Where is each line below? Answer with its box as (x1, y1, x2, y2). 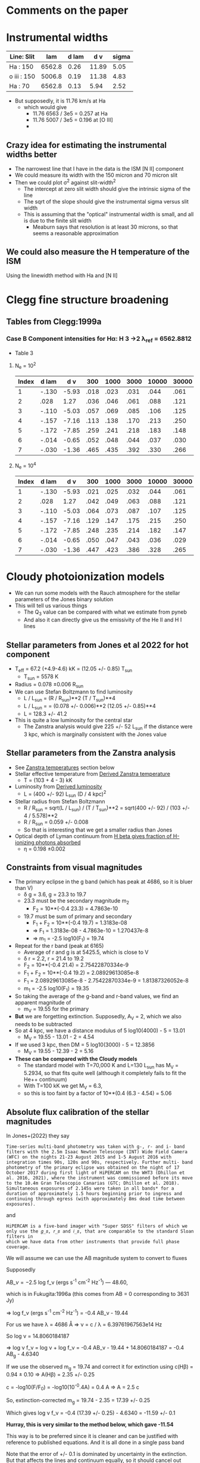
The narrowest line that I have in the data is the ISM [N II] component (14, 165, 184, 172)
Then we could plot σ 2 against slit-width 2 (14, 177, 116, 186)
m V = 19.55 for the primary (23, 1005, 89, 1014)
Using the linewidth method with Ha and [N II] (6, 272, 118, 279)
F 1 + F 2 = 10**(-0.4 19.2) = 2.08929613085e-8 (23, 969, 139, 978)
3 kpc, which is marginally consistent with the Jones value (23, 731, 167, 738)
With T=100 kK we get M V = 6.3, (23, 1082, 103, 1091)
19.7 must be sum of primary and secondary (23, 913, 132, 920)
